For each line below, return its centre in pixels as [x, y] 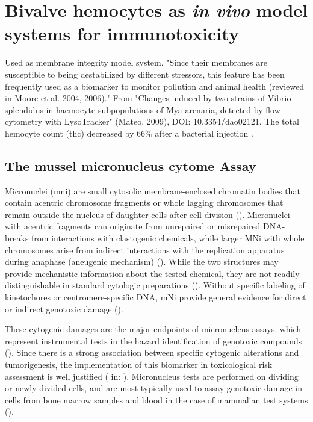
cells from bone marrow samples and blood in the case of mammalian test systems [156, 399]
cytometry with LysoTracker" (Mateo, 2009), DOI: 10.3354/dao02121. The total [152, 121]
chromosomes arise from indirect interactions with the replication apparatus [145, 250]
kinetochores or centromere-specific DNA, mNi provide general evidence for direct [156, 297]
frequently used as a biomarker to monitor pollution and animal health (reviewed [154, 86]
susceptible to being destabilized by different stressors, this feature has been [145, 74]
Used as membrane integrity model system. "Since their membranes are [136, 62]
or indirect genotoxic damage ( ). [64, 309]
